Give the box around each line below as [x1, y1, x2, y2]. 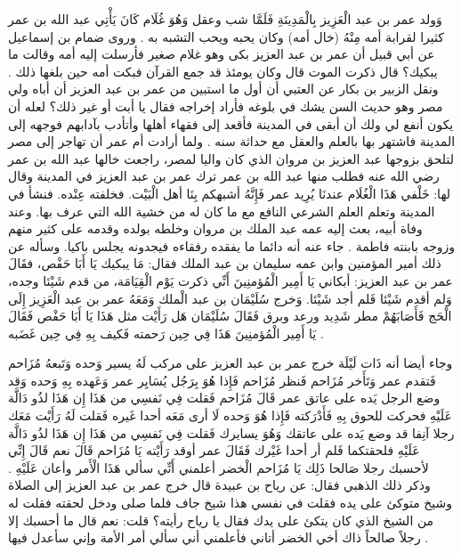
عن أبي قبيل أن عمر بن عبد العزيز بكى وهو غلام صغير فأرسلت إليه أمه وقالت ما [8, 45, 435, 63]
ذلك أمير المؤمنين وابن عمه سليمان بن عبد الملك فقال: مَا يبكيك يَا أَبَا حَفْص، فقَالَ [8, 254, 441, 272]
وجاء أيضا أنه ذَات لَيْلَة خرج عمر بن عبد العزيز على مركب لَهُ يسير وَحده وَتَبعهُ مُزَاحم [8, 354, 453, 372]
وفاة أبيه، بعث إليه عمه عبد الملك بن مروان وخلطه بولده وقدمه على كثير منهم [8, 219, 423, 238]
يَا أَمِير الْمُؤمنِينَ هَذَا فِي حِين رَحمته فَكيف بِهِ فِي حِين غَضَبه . [8, 323, 324, 342]
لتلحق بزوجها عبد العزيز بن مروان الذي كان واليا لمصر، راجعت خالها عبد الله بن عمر [8, 149, 454, 167]
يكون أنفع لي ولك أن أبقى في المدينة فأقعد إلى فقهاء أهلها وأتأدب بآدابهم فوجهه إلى [8, 114, 454, 133]
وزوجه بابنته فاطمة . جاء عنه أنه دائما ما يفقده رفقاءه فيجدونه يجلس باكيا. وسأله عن [8, 236, 456, 255]
